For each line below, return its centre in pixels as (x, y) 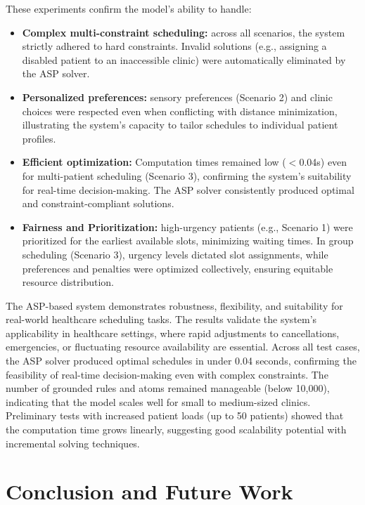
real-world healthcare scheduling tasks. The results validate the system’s (161, 319)
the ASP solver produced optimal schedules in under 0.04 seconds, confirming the (181, 361)
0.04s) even (323, 162)
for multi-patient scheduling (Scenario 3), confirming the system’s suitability (187, 175)
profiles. (39, 138)
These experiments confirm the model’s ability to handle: (129, 8)
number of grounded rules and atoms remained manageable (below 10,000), (168, 388)
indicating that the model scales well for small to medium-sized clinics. (158, 401)
